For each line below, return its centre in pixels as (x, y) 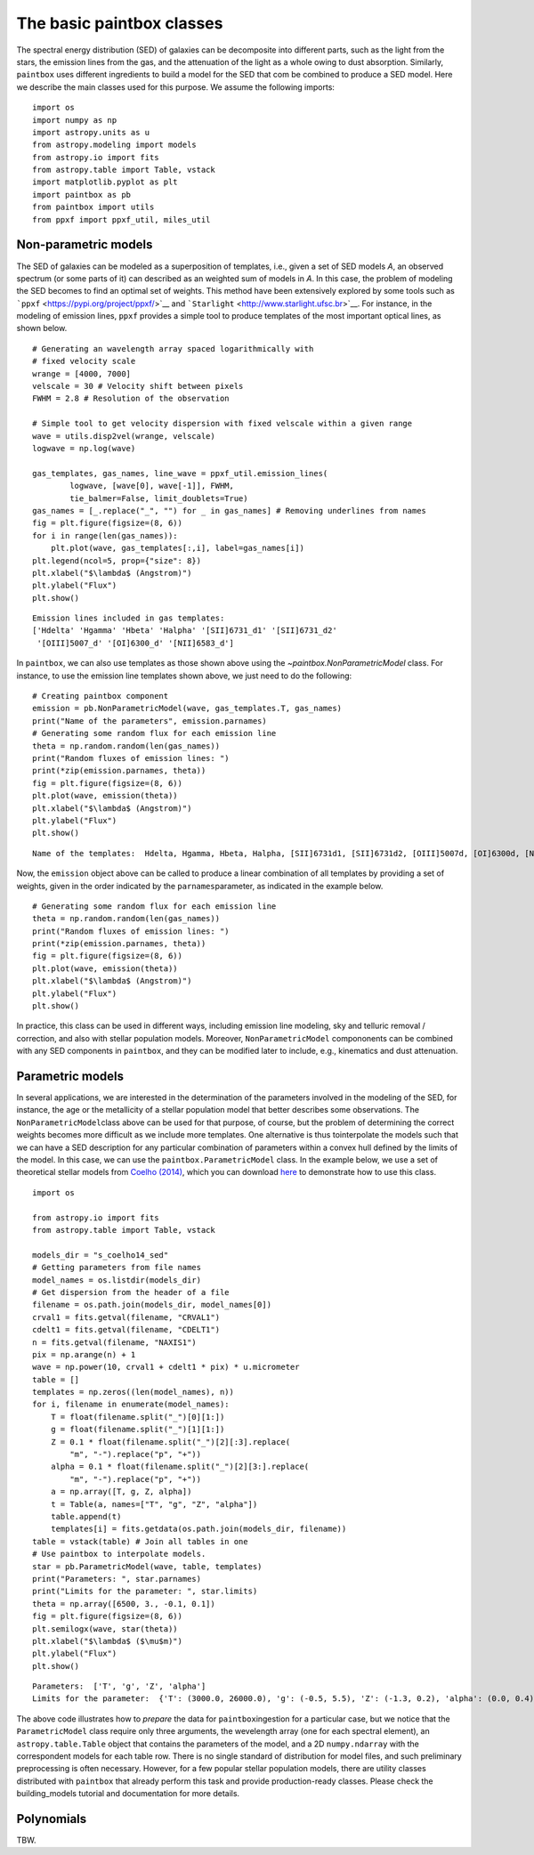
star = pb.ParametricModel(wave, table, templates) (147, 1566)
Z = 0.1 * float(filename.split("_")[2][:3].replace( (170, 1442)
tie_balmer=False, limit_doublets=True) (159, 498)
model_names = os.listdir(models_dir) (117, 1280)
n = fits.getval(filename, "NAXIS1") (115, 1342)
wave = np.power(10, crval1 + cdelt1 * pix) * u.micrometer (166, 1367)
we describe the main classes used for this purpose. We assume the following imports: (176, 87)
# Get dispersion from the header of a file (131, 1292)
